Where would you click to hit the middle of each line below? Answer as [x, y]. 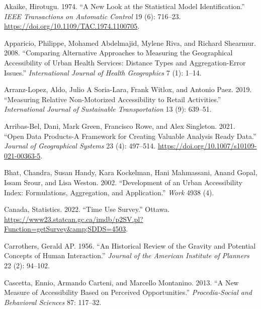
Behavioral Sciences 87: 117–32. [53, 302]
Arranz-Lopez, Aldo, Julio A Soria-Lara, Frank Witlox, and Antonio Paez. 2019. [128, 89]
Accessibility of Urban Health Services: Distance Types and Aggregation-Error [125, 62]
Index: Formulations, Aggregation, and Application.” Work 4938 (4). [109, 192]
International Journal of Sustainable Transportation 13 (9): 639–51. [108, 109]
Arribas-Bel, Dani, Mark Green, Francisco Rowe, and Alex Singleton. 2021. [120, 126]
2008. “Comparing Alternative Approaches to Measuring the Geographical [118, 53]
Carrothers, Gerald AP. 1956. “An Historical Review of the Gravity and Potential [130, 245]
